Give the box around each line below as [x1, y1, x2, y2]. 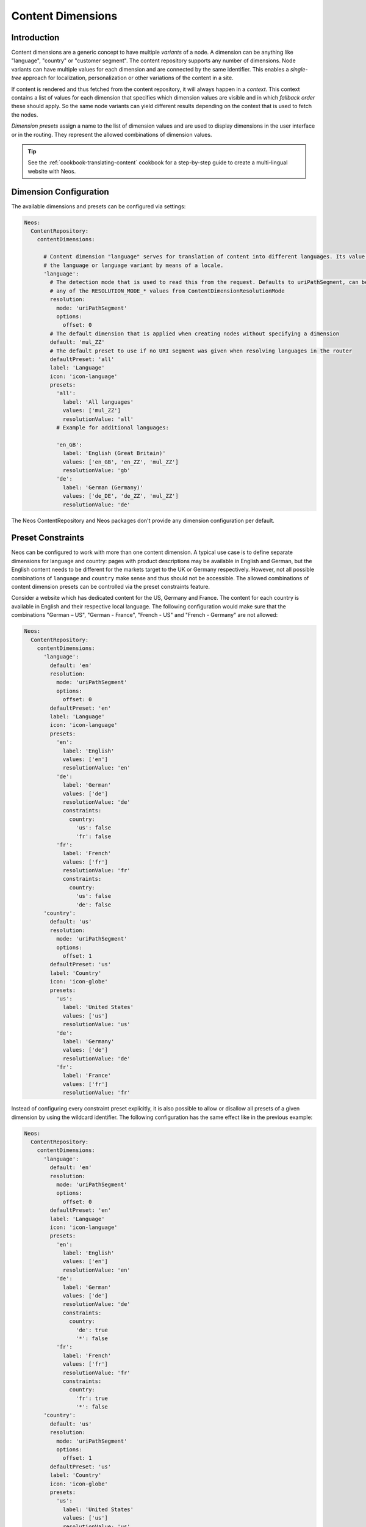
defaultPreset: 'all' [49, 355, 115, 363]
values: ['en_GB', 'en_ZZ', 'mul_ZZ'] [62, 458, 179, 465]
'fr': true [75, 1394, 108, 1402]
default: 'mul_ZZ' [49, 339, 105, 346]
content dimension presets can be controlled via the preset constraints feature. [11, 583, 210, 590]
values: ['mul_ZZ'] [62, 407, 121, 414]
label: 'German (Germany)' [62, 484, 143, 491]
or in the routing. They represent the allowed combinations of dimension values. [11, 131, 212, 138]
